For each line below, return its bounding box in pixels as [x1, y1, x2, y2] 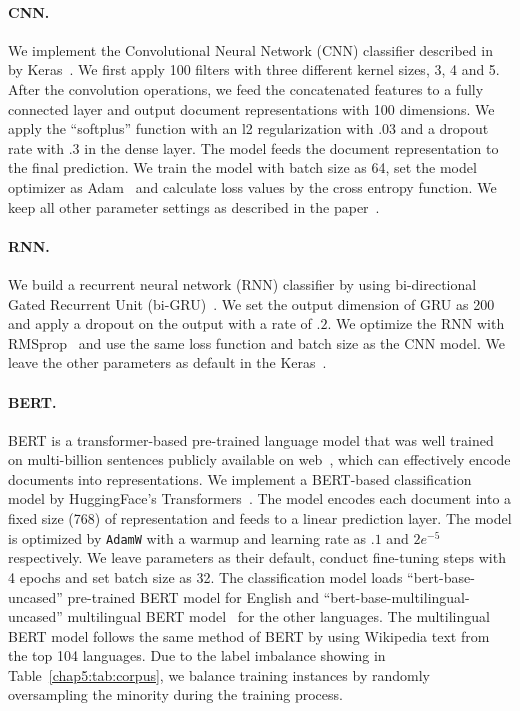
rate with [8, 137, 65, 158]
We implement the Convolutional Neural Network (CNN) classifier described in [8, 39, 493, 60]
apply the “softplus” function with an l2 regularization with [8, 118, 374, 139]
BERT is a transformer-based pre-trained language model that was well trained [8, 429, 494, 450]
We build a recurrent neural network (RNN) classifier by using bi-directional [8, 273, 477, 294]
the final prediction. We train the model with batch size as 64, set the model [8, 157, 477, 178]
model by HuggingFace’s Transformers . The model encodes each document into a [8, 488, 512, 509]
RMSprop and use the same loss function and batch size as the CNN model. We [8, 332, 505, 353]
